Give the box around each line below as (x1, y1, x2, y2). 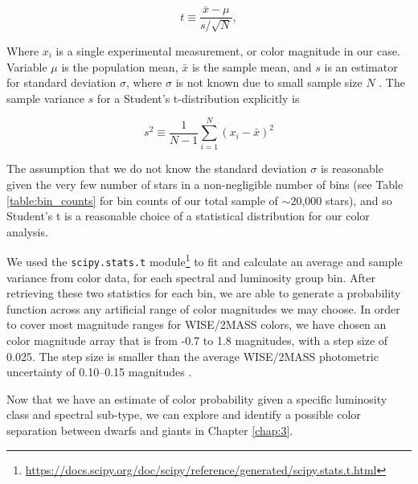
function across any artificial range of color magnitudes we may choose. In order (6, 300, 400, 317)
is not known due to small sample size (175, 74, 363, 91)
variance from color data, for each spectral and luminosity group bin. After (6, 269, 375, 285)
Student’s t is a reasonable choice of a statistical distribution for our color (6, 207, 370, 224)
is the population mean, (61, 58, 178, 75)
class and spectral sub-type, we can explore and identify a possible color (6, 406, 361, 423)
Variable (6, 58, 47, 75)
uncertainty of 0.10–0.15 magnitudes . (6, 363, 192, 380)
